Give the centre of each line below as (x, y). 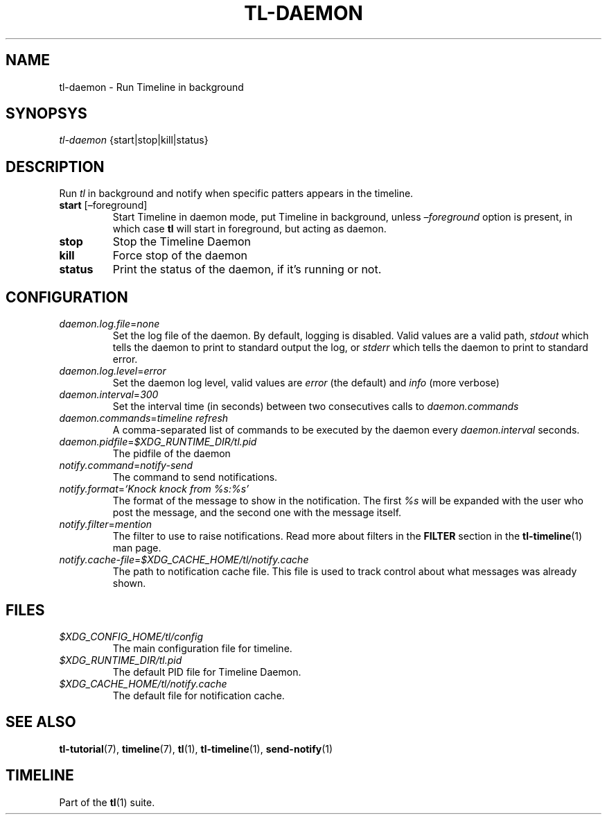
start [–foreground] (103, 205)
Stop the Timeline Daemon (182, 242)
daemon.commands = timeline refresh (144, 418)
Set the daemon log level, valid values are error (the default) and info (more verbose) (306, 383)
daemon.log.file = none (109, 324)
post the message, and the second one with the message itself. (257, 513)
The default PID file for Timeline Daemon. (207, 672)
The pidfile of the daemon (171, 454)
